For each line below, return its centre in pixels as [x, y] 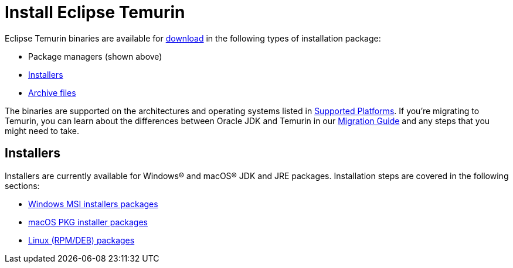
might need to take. [42, 130]
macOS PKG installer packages [88, 222]
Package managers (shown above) [95, 56]
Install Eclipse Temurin [95, 12]
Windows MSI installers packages [93, 204]
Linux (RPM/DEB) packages [81, 240]
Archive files [52, 92]
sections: [22, 185]
